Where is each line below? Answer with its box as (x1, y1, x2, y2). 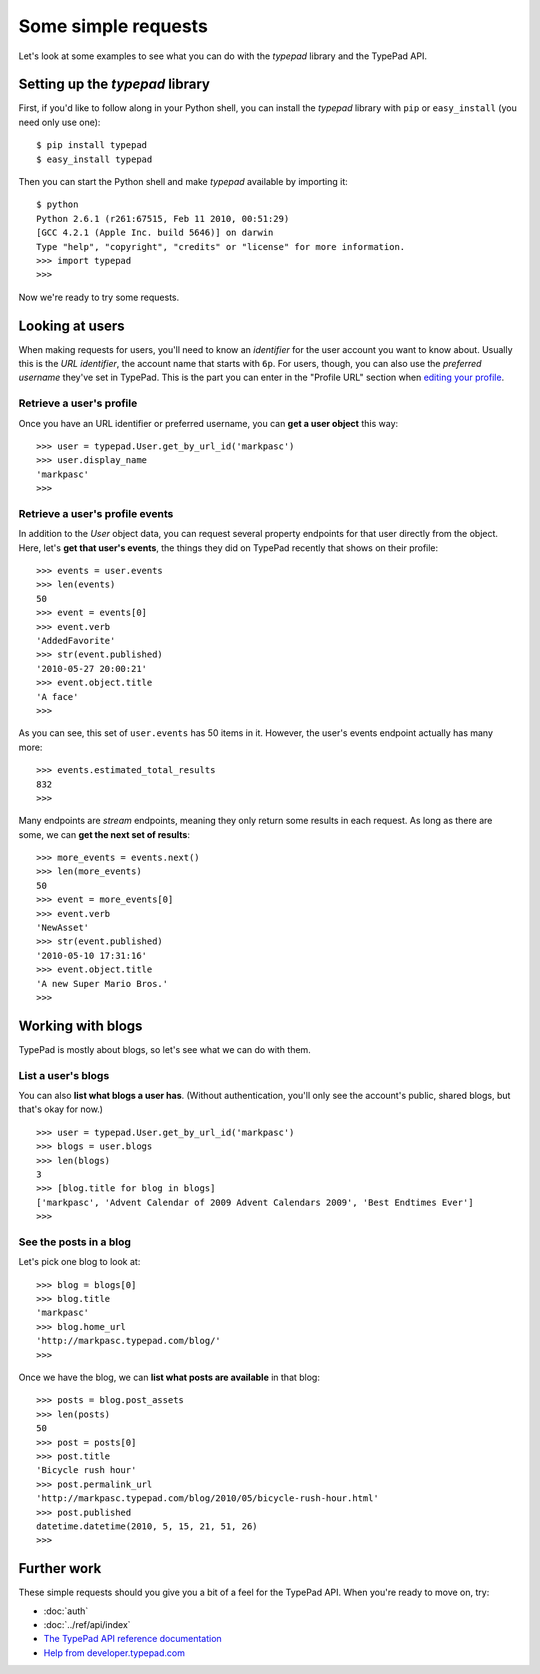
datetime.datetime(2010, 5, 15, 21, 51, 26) (36, 1520, 259, 1532)
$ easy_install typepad (36, 153, 153, 165)
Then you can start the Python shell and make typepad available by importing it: (18, 176, 349, 188)
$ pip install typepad (36, 140, 148, 151)
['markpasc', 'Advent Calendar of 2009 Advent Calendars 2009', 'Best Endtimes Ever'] (36, 1196, 474, 1208)
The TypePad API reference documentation (43, 1633, 222, 1645)
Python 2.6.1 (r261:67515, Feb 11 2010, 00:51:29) (36, 213, 290, 224)
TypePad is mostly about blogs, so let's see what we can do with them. (18, 1043, 312, 1055)
